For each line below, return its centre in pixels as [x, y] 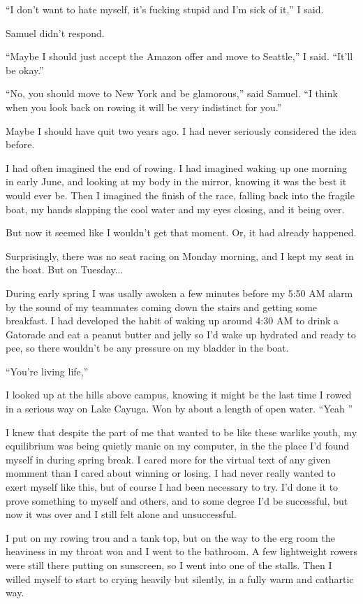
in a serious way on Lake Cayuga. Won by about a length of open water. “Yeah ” [179, 409]
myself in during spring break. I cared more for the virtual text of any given [168, 459]
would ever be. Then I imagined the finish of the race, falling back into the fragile [180, 195]
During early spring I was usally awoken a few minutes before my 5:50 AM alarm [179, 293]
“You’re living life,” [47, 371]
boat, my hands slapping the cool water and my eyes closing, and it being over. [175, 209]
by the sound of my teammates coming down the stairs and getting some [162, 307]
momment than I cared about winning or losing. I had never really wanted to [171, 473]
